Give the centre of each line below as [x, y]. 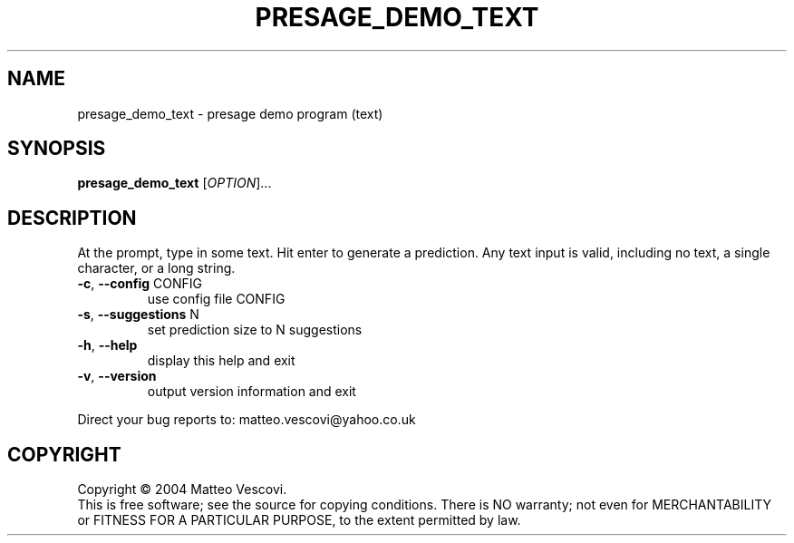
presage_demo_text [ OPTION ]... [174, 183]
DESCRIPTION [72, 218]
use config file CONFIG [216, 299]
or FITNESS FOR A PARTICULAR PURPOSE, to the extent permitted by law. [299, 520]
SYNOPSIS [57, 149]
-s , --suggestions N [138, 315]
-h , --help [107, 345]
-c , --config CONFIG [140, 284]
